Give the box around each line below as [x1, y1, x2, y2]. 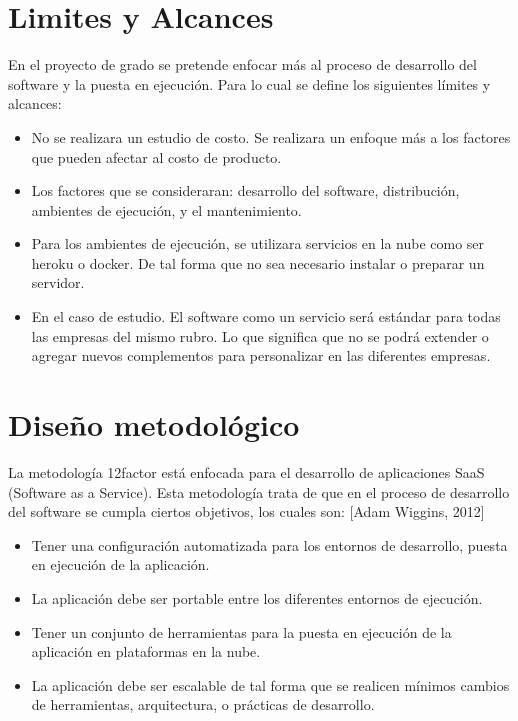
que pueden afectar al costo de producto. [31, 146, 282, 167]
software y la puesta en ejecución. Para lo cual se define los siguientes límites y [8, 73, 491, 94]
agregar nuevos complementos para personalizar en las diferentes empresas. [31, 345, 491, 366]
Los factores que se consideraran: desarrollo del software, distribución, [31, 180, 460, 201]
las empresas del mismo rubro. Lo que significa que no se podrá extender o [31, 325, 489, 346]
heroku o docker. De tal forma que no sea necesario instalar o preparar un [31, 252, 485, 273]
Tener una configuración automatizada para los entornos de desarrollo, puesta [31, 534, 508, 555]
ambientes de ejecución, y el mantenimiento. [31, 199, 302, 220]
